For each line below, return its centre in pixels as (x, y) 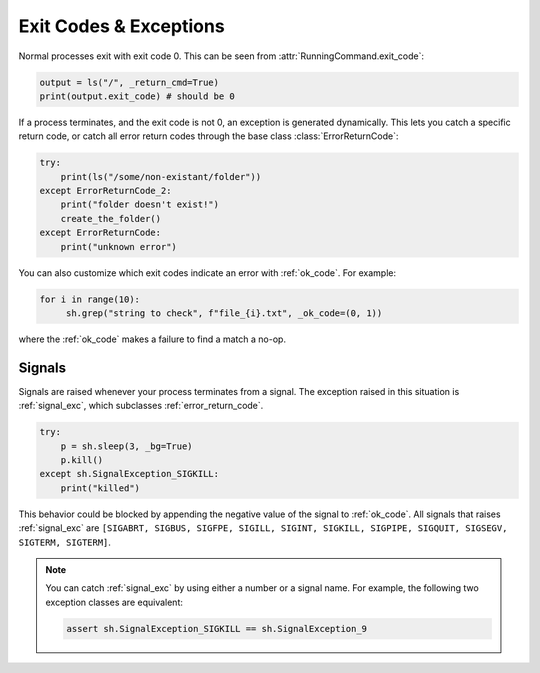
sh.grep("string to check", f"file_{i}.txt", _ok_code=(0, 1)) (224, 313)
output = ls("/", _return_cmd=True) (129, 82)
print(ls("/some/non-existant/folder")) (161, 176)
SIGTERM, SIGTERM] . (65, 542)
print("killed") (100, 488)
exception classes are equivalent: (114, 602)
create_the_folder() (111, 218)
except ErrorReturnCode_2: (105, 191)
